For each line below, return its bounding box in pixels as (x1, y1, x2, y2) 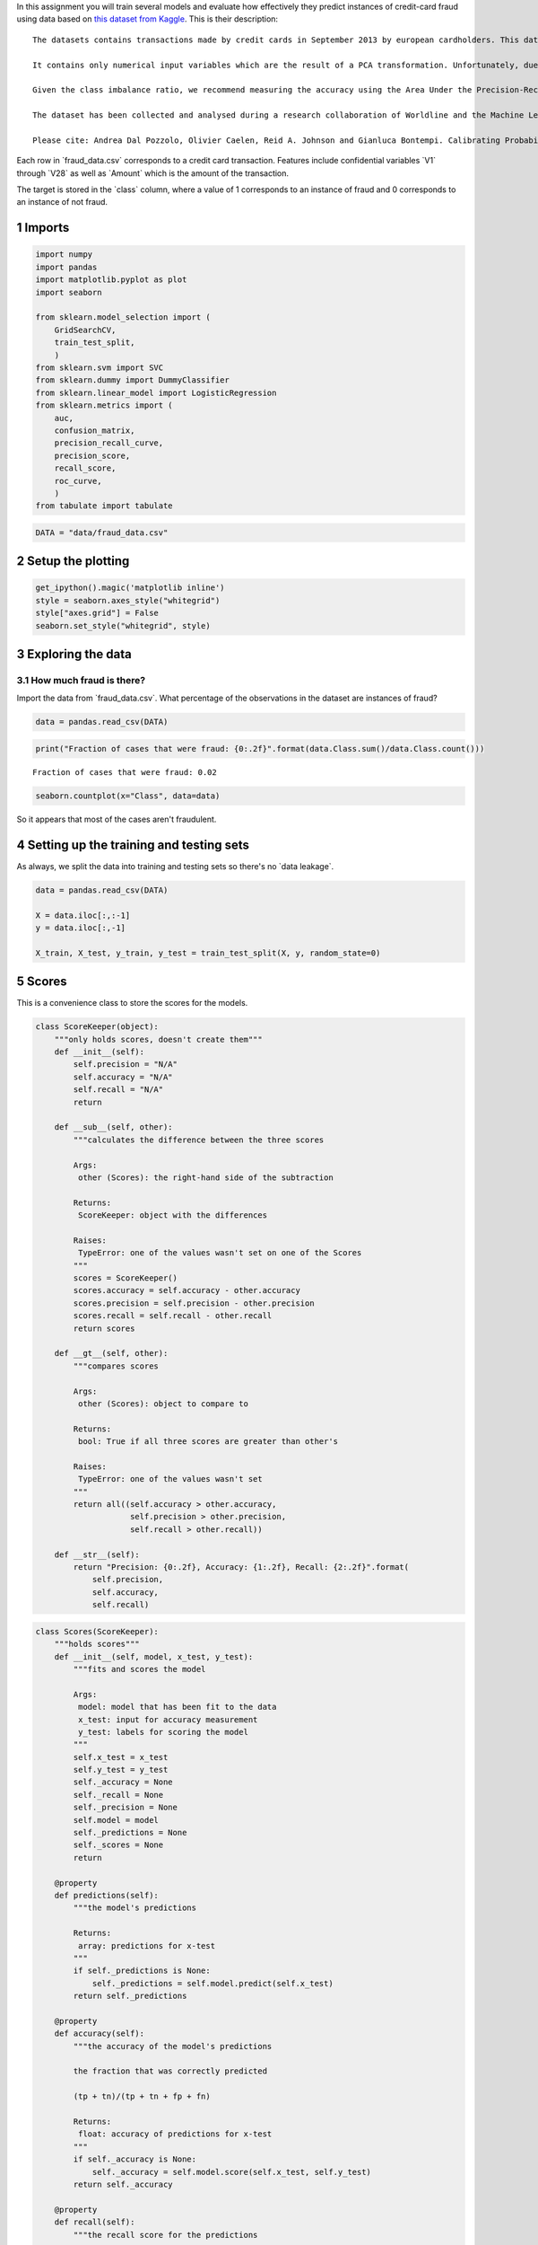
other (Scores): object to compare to (77, 1398, 248, 1409)
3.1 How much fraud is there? (16, 674, 146, 686)
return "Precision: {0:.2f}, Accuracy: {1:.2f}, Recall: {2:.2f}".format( (73, 1563, 410, 1572)
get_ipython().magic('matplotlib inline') (35, 583, 225, 593)
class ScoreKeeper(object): (35, 1022, 159, 1032)
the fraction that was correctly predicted (73, 2066, 268, 2076)
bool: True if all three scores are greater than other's (77, 1437, 339, 1447)
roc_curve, (54, 476, 102, 486)
